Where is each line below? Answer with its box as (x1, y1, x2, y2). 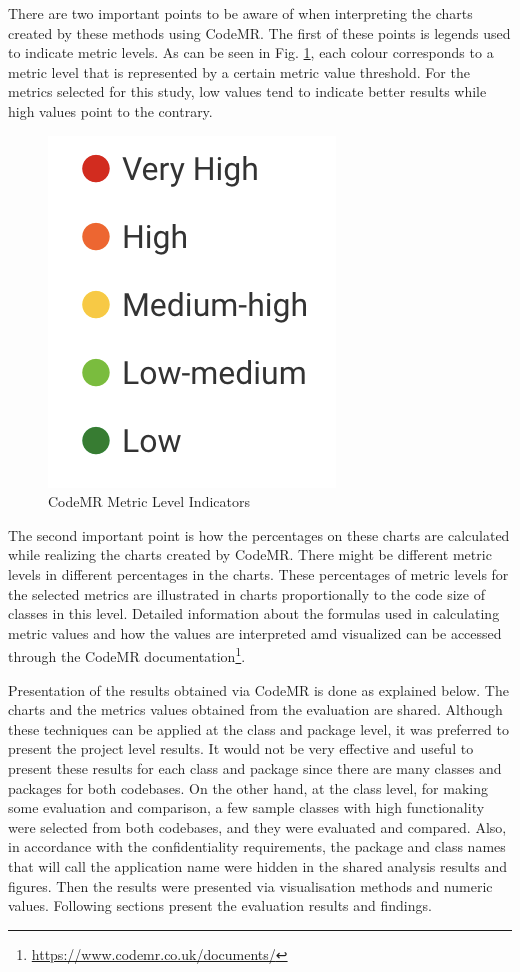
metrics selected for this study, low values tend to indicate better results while (8, 81, 487, 102)
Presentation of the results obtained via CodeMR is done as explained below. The (8, 679, 509, 700)
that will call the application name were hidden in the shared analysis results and (8, 855, 508, 876)
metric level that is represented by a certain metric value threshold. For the (8, 61, 470, 82)
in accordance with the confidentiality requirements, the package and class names (8, 836, 506, 857)
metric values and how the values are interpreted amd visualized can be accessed (8, 622, 502, 643)
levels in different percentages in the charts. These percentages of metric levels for (8, 563, 509, 584)
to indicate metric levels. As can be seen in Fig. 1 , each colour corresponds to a (8, 42, 494, 63)
